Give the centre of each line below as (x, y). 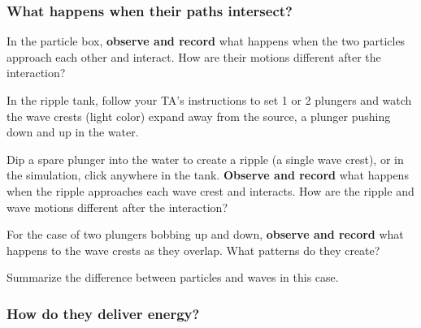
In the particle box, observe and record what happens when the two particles (206, 41)
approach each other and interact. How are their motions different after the (194, 56)
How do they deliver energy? (103, 313)
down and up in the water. (73, 132)
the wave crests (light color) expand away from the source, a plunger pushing (199, 116)
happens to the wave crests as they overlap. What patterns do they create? (193, 250)
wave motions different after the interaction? (117, 207)
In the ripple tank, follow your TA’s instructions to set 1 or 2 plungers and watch (209, 100)
